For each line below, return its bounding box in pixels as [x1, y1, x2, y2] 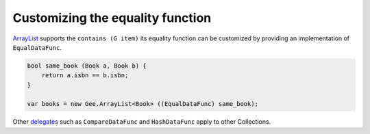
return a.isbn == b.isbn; [41, 72, 129, 79]
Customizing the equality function [12, 10, 212, 25]
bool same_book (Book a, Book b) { [27, 62, 147, 70]
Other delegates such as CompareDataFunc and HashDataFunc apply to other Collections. [12, 118, 271, 126]
